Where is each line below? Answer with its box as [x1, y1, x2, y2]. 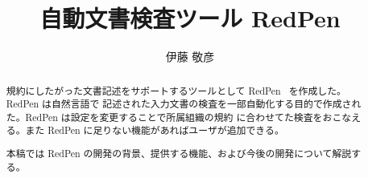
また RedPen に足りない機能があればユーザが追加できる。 [25, 123, 284, 137]
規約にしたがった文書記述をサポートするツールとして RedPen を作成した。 [6, 83, 346, 97]
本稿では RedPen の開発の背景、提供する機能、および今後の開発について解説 [6, 147, 352, 160]
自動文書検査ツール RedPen [39, 2, 341, 34]
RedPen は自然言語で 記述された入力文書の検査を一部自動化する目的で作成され [6, 97, 362, 111]
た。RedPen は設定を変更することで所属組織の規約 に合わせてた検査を [6, 110, 323, 123]
